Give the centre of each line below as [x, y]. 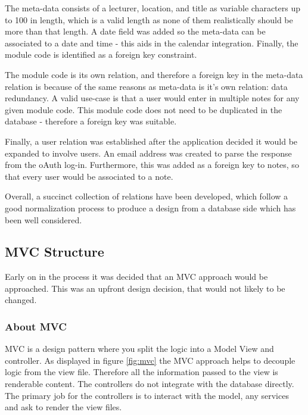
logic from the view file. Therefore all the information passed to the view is [141, 372]
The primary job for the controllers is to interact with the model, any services [147, 395]
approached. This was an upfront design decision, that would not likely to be [145, 288]
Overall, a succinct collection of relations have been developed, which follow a [147, 196]
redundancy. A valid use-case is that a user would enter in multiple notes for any [152, 98]
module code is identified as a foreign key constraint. [101, 54]
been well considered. [43, 219]
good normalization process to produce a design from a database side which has [150, 208]
